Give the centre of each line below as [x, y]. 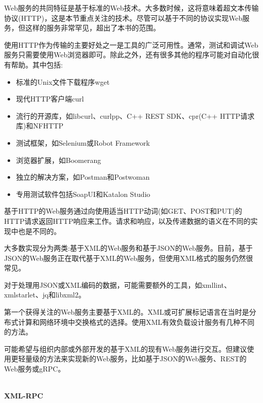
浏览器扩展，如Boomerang [59, 160]
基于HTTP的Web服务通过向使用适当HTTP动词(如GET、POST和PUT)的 [123, 211]
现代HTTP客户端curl [50, 99]
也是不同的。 [39, 231]
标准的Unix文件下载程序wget [63, 81]
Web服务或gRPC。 [35, 369]
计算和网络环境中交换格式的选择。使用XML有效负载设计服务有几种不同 [136, 322]
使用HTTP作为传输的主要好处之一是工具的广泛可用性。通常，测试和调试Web [131, 44]
